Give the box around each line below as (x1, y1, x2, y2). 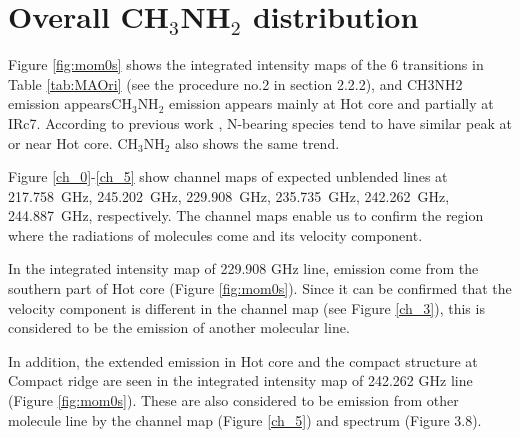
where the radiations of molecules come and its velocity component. (8, 224, 423, 245)
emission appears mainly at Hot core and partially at (168, 93, 494, 114)
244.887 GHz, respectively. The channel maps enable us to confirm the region (8, 205, 484, 226)
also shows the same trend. (175, 132, 340, 153)
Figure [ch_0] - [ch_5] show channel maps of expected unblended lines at (8, 166, 448, 187)
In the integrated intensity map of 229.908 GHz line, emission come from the (8, 258, 479, 279)
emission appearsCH (8, 93, 132, 114)
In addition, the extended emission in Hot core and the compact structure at (8, 350, 478, 371)
